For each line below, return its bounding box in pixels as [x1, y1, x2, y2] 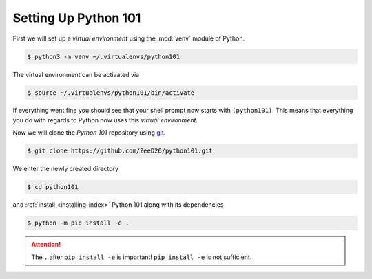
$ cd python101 [27, 183, 79, 191]
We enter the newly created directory [12, 165, 118, 173]
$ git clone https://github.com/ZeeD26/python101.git [27, 147, 213, 155]
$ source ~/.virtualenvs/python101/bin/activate [27, 89, 195, 96]
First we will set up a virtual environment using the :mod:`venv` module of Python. [12, 34, 245, 43]
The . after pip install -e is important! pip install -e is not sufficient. [31, 253, 252, 261]
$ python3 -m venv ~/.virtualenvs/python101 [27, 52, 180, 60]
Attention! [31, 241, 61, 249]
